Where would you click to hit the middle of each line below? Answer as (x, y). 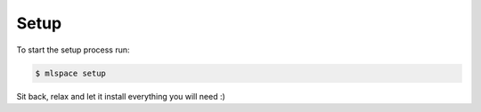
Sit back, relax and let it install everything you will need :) (121, 96)
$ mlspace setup (71, 73)
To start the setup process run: (73, 50)
